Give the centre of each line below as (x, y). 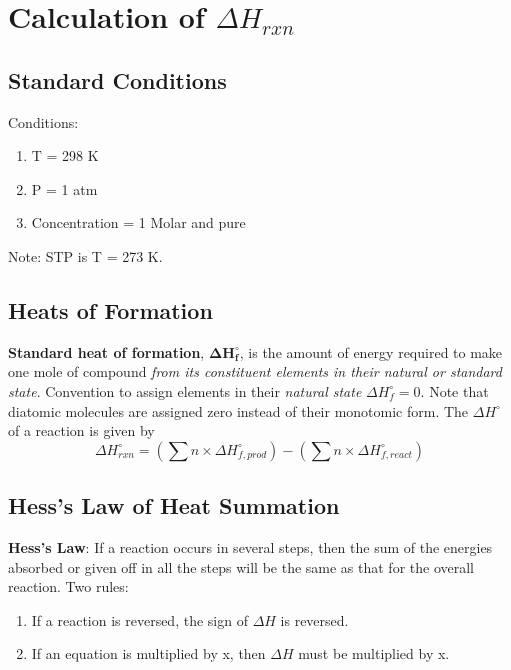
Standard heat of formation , (106, 351)
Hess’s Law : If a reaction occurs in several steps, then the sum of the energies (250, 546)
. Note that (454, 390)
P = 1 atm (64, 188)
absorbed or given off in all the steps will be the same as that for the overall (241, 566)
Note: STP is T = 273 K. (85, 255)
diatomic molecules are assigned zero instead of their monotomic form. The (238, 410)
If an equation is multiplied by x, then (148, 653)
